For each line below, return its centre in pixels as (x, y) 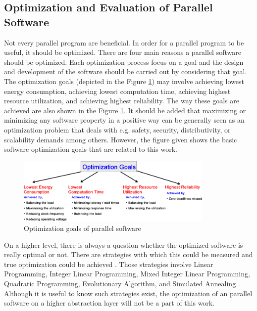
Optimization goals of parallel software (82, 228)
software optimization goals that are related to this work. (91, 149)
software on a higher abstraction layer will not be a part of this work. (109, 303)
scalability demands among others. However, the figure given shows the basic (121, 139)
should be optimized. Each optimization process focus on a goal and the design (124, 62)
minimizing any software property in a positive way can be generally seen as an (124, 120)
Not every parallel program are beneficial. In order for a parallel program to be (124, 42)
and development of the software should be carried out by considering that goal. (126, 71)
